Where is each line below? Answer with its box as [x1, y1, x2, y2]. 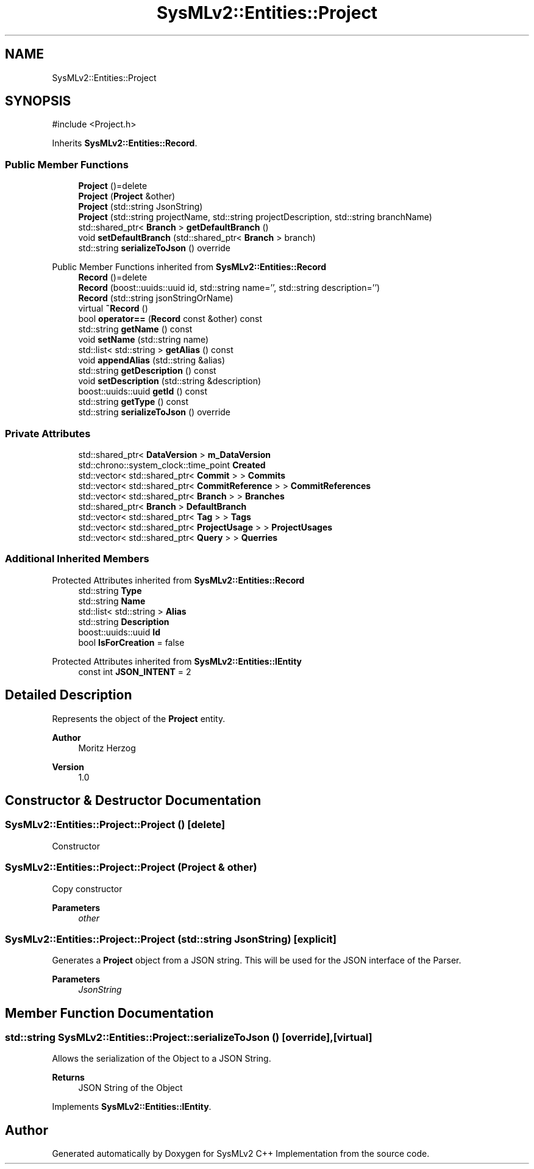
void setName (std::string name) [78, 334, 209, 345]
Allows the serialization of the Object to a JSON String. [52, 1053, 271, 1064]
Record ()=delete [78, 272, 148, 283]
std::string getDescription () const [78, 365, 216, 376]
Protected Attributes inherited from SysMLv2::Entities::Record [52, 574, 305, 585]
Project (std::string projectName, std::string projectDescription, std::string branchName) [78, 212, 432, 223]
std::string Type [78, 585, 142, 596]
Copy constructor [52, 883, 123, 894]
